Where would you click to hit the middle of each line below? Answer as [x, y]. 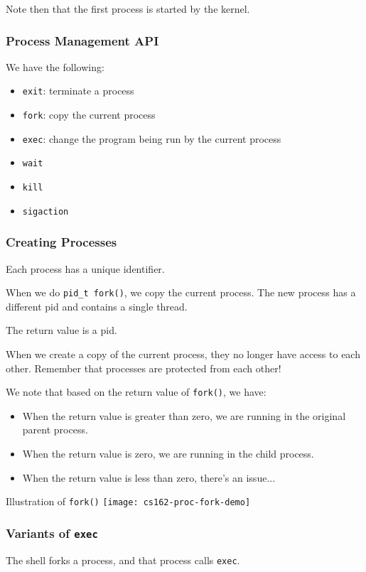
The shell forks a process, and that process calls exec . [123, 560]
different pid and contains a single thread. [97, 306]
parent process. [55, 430]
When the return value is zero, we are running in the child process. [168, 454]
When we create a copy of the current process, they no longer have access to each [183, 354]
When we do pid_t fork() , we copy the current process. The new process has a [181, 292]
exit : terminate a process [78, 91]
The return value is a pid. [61, 330]
